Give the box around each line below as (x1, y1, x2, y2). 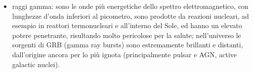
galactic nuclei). (12, 59, 60, 69)
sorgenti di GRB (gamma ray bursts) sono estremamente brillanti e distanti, (12, 39, 243, 50)
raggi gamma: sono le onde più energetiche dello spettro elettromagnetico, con (12, 1, 249, 11)
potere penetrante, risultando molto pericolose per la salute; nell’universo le (12, 30, 241, 40)
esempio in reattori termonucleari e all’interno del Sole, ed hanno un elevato (12, 20, 242, 31)
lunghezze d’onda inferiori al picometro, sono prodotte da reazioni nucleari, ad (12, 10, 249, 21)
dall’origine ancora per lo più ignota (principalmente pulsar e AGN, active (12, 49, 237, 59)
